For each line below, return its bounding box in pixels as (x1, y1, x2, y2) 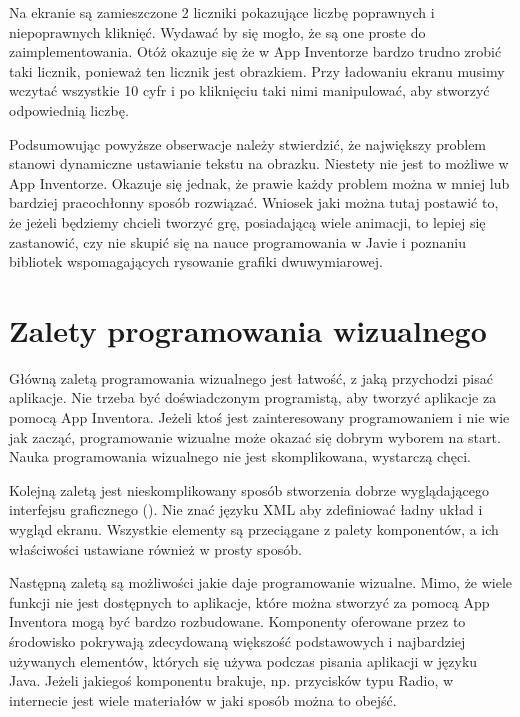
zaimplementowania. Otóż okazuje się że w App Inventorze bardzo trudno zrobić (9, 41, 502, 62)
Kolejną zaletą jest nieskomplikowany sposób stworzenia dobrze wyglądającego (9, 479, 489, 500)
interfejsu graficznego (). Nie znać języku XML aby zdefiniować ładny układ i (9, 499, 483, 520)
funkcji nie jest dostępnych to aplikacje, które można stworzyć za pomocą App (9, 591, 490, 612)
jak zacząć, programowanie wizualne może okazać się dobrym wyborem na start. (9, 426, 501, 447)
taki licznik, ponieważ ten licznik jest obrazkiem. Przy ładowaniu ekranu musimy (9, 60, 505, 81)
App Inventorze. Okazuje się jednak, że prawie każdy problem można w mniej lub (9, 172, 510, 193)
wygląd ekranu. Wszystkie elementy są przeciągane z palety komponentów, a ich (9, 519, 499, 539)
